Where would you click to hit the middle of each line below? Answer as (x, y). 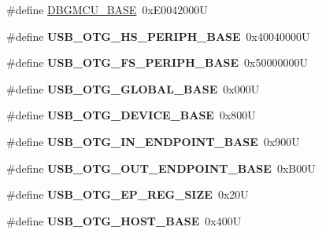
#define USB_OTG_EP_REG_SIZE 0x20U (128, 194)
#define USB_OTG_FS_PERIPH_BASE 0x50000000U (157, 62)
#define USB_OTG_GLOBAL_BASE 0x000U (133, 88)
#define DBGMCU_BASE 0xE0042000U (107, 9)
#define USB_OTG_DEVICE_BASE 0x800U (131, 115)
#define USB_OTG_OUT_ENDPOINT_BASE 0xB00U (161, 168)
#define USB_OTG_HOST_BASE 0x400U (124, 220)
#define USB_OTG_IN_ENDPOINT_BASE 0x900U (153, 141)
